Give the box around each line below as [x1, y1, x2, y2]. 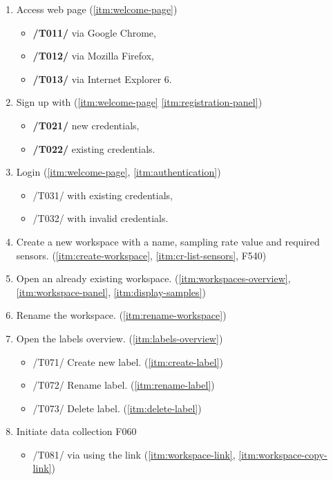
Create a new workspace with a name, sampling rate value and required [16, 234, 320, 248]
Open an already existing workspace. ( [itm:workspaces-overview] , [16, 271, 291, 286]
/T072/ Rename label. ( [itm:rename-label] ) [32, 378, 215, 392]
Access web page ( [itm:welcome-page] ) [16, 2, 178, 16]
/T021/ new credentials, [32, 118, 140, 132]
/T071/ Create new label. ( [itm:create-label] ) [32, 354, 224, 369]
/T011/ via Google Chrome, [32, 25, 156, 39]
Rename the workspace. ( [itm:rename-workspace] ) [16, 308, 227, 322]
